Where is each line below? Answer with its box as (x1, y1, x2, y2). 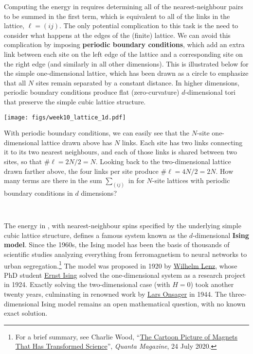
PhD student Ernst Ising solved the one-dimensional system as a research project (4, 270, 246, 280)
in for (128, 175, 145, 185)
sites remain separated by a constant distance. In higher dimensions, (36, 77, 240, 87)
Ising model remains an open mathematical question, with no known (41, 298, 246, 308)
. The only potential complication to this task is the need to (59, 20, 238, 31)
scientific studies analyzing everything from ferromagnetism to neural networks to (4, 249, 247, 259)
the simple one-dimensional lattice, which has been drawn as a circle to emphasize (4, 68, 249, 78)
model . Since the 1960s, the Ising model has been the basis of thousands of (4, 239, 230, 250)
